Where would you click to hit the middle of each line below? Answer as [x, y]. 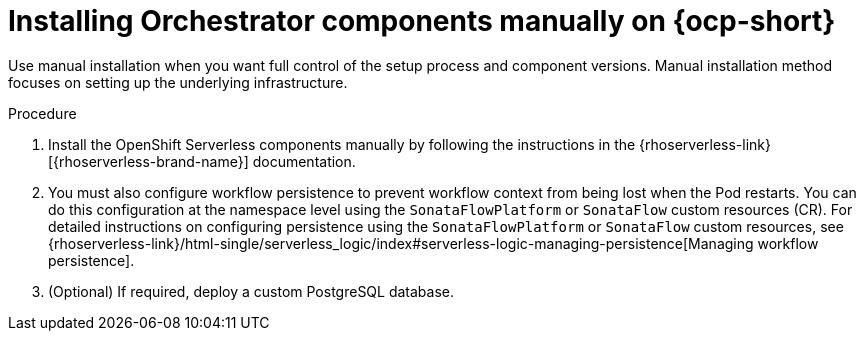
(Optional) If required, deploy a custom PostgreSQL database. [251, 291]
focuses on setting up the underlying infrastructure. [178, 82]
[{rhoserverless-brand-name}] [148, 161]
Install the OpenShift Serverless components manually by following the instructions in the [342, 144]
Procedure [42, 113]
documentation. [304, 161]
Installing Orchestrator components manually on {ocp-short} [422, 21]
